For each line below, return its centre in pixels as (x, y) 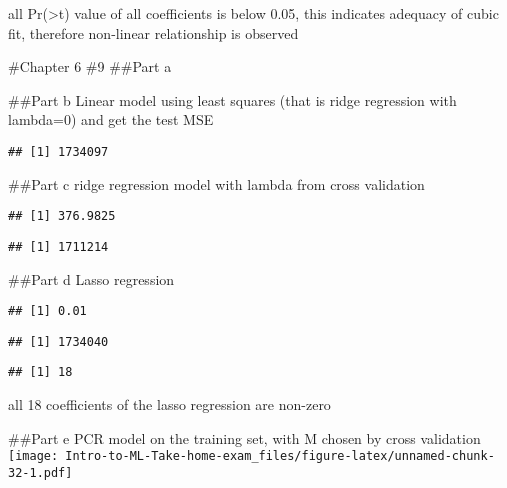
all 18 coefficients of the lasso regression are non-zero (169, 404)
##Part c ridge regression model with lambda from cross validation (216, 183)
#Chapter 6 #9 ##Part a (90, 66)
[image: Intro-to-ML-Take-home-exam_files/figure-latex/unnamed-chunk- (251, 456)
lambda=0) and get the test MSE (111, 119)
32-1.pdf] (40, 472)
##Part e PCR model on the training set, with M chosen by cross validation (244, 437)
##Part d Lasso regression (91, 278)
